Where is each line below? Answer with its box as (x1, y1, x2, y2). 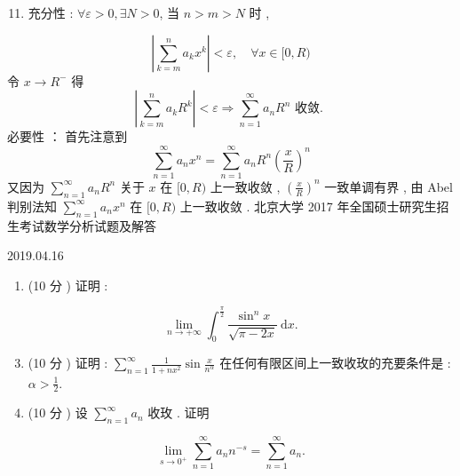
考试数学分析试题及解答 (19, 216, 156, 234)
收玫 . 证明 (147, 403, 210, 422)
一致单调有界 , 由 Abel (324, 177, 453, 195)
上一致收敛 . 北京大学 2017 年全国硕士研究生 (179, 196, 437, 215)
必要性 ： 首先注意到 (7, 127, 128, 146)
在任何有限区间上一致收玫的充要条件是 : (219, 353, 451, 372)
